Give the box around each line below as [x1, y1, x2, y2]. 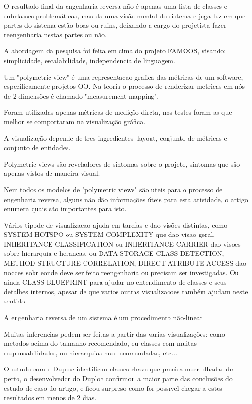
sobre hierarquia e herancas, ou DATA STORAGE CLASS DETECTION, [4, 248, 224, 258]
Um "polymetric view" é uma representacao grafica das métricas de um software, [4, 71, 243, 82]
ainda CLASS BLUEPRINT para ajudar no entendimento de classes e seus [4, 277, 227, 287]
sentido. [4, 296, 27, 306]
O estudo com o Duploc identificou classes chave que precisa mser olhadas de [4, 364, 233, 374]
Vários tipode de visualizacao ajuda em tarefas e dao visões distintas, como [4, 219, 228, 230]
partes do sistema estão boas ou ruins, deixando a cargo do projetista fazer [4, 20, 227, 30]
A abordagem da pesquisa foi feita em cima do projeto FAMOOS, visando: [4, 46, 226, 56]
